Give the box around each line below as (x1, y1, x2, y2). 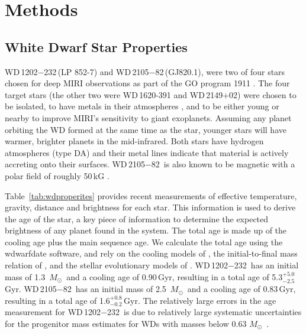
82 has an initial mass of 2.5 (63, 283, 166, 295)
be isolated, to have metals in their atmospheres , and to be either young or (5, 100, 279, 112)
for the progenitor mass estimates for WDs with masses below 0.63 (5, 317, 247, 329)
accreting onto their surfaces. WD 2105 (5, 158, 145, 170)
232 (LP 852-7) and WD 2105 (44, 65, 149, 77)
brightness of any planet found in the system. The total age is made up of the (5, 224, 287, 236)
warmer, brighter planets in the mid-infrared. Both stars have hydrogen (5, 135, 264, 147)
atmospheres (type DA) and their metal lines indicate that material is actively (5, 146, 289, 158)
